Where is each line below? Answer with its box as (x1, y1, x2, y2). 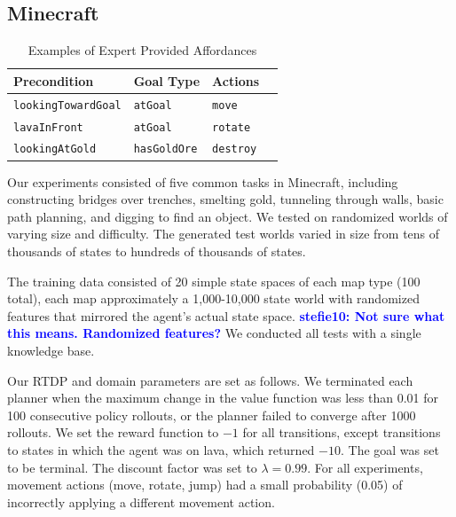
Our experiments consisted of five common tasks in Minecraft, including (7, 172, 398, 191)
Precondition (13, 71, 94, 90)
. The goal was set (340, 440, 439, 458)
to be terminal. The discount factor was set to (7, 458, 257, 476)
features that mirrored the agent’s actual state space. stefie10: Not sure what (7, 306, 445, 325)
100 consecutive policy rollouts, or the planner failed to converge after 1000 (7, 405, 416, 424)
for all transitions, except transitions (242, 423, 441, 442)
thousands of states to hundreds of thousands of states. (7, 241, 306, 260)
